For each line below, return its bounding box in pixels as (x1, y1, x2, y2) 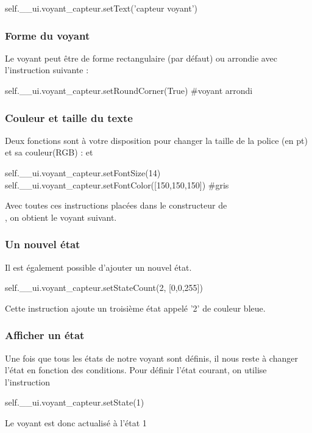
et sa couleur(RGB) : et (5, 146, 93, 159)
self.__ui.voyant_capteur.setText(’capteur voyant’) (5, 2, 198, 14)
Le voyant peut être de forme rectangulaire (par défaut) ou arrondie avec (5, 51, 277, 64)
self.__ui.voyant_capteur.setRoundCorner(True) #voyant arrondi (5, 84, 253, 96)
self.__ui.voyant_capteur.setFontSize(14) (5, 166, 161, 179)
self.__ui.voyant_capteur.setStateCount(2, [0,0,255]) (5, 281, 203, 294)
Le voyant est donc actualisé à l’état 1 (5, 416, 147, 429)
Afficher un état (5, 327, 85, 343)
